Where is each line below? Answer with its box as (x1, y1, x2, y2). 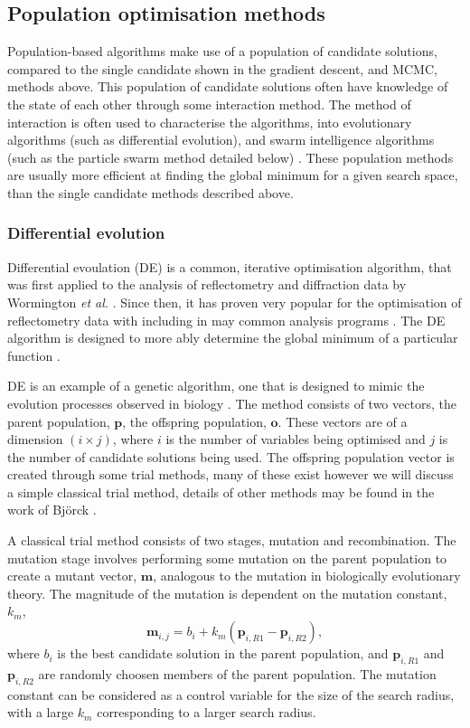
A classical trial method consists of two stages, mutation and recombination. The (7, 531, 456, 550)
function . (7, 345, 61, 364)
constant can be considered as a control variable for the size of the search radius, (7, 685, 455, 704)
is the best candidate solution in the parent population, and (57, 644, 389, 663)
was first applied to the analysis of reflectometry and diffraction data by (7, 275, 407, 294)
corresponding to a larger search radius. (97, 703, 316, 722)
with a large (7, 703, 74, 722)
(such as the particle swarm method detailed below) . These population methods (7, 147, 454, 166)
